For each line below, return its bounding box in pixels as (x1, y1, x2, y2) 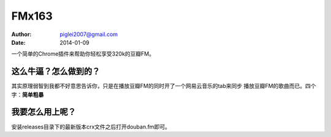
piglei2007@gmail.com (59, 31, 118, 38)
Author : (11, 31, 32, 38)
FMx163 (11, 9, 53, 23)
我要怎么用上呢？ (11, 107, 76, 117)
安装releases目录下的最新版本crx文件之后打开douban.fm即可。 (11, 123, 171, 130)
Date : (11, 39, 26, 46)
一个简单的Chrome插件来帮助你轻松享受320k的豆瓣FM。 (11, 50, 154, 57)
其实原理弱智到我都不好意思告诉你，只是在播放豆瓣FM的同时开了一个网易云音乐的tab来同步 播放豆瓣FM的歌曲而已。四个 (11, 83, 316, 90)
